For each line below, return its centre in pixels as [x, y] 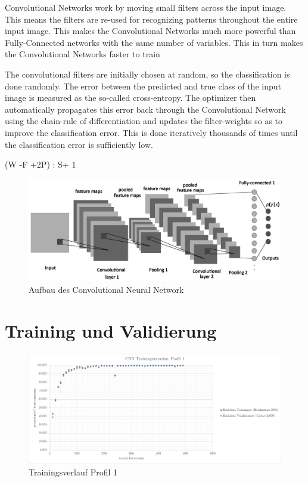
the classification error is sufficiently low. [79, 144]
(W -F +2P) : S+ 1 [41, 164]
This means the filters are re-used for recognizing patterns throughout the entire [151, 19]
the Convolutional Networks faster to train [83, 54]
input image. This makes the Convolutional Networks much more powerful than [150, 31]
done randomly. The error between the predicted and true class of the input [143, 86]
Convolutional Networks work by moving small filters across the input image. [146, 7]
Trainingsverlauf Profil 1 [73, 472]
